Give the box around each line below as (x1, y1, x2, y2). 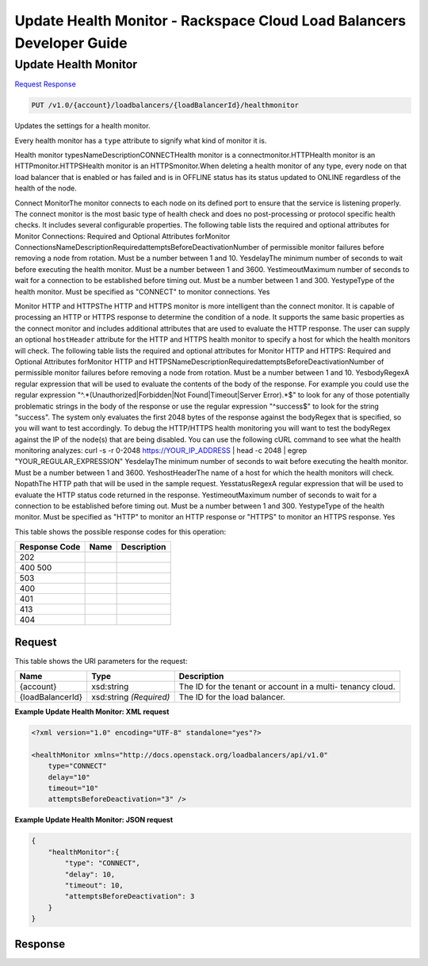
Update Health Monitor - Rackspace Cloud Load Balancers (14, 12, 407, 29)
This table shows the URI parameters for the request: (14, 656, 188, 665)
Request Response (14, 79, 77, 89)
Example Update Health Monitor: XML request (14, 707, 170, 717)
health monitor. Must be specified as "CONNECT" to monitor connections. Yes (14, 286, 270, 297)
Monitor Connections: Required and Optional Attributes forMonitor (14, 231, 231, 241)
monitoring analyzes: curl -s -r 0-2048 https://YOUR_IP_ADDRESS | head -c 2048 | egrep (14, 446, 308, 455)
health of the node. (14, 183, 77, 194)
